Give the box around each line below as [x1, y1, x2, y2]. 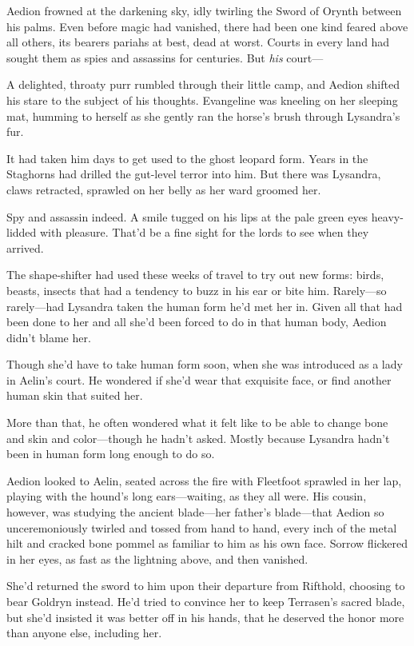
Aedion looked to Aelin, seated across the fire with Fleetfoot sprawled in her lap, [6, 472, 402, 488]
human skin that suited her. [6, 387, 143, 404]
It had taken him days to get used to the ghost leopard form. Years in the [6, 150, 368, 166]
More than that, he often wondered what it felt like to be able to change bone [6, 414, 388, 431]
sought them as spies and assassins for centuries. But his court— [6, 49, 324, 66]
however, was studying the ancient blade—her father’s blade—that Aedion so [6, 504, 384, 520]
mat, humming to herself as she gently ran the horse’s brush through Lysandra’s [6, 107, 400, 124]
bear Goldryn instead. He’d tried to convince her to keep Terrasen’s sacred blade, [6, 593, 405, 609]
